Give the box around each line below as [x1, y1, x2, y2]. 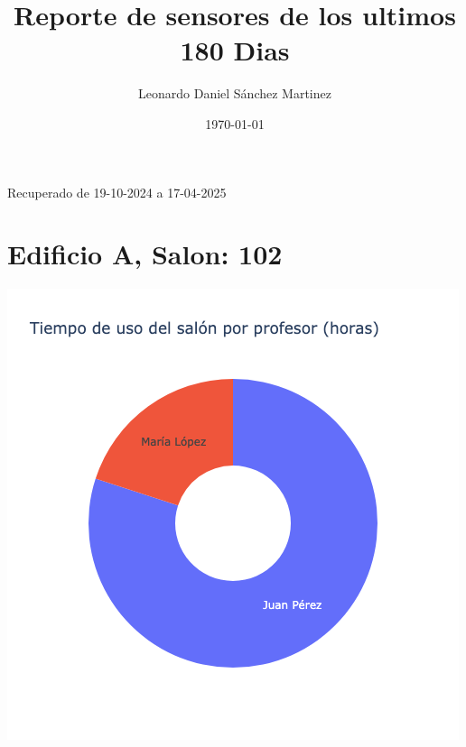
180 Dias [180, 32, 290, 69]
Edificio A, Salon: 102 [7, 235, 283, 272]
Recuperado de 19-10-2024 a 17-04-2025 [7, 182, 227, 201]
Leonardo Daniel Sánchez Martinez [138, 84, 331, 103]
